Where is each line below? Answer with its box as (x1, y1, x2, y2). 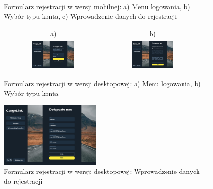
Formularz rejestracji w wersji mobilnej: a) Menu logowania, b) (4, 1, 190, 11)
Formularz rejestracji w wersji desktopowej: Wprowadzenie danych (4, 166, 200, 176)
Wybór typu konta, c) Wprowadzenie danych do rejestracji (4, 11, 177, 21)
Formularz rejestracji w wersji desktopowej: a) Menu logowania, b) (4, 79, 201, 89)
